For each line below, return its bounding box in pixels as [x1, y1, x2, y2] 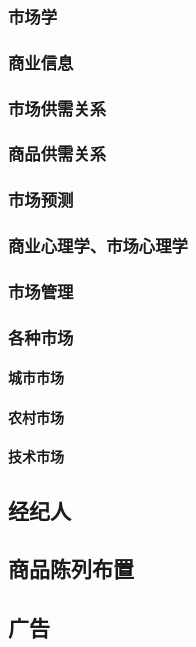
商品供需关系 [8, 141, 107, 166]
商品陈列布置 [8, 553, 134, 584]
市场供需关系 [8, 95, 107, 120]
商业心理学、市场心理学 [8, 233, 188, 258]
